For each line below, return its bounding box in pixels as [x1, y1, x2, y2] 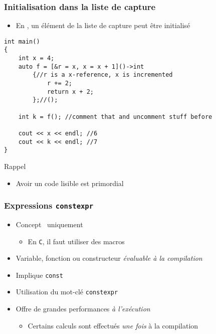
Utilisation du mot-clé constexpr [16, 286, 118, 297]
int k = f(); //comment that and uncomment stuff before [18, 113, 212, 120]
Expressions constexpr [4, 199, 94, 212]
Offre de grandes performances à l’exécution [16, 303, 150, 314]
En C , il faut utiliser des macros [28, 236, 125, 246]
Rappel [4, 161, 26, 171]
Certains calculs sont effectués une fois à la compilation [28, 320, 198, 330]
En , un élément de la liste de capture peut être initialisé [16, 20, 190, 31]
